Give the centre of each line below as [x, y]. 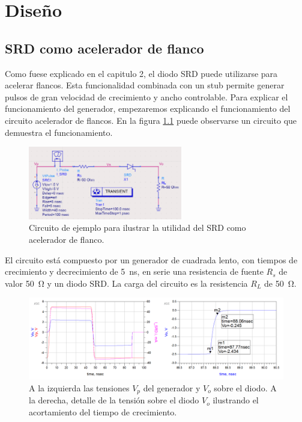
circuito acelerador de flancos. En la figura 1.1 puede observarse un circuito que [151, 120]
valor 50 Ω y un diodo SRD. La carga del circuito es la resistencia [126, 283]
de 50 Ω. [280, 283]
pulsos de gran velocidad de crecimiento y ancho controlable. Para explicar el [146, 96]
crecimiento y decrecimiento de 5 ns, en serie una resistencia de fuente [134, 271]
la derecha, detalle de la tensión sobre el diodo [114, 400]
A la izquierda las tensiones [79, 387]
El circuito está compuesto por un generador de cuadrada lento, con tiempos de [151, 259]
